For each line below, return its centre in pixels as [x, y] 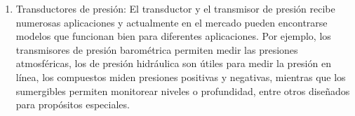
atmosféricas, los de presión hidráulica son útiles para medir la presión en [173, 63]
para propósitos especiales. [73, 104]
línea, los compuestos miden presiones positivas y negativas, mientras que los [181, 77]
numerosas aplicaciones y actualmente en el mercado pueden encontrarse [172, 22]
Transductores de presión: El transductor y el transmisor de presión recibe [175, 8]
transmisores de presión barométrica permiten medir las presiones [157, 49]
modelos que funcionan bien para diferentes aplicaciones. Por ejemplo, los [173, 36]
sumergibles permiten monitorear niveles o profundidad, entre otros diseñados [183, 90]
